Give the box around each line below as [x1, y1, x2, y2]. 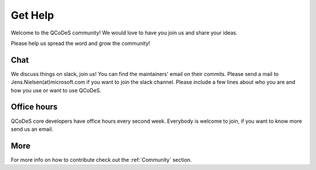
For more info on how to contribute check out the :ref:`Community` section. [11, 156, 193, 163]
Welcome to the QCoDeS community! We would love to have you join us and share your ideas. [11, 29, 238, 36]
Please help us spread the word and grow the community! [11, 40, 150, 47]
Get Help [11, 9, 54, 22]
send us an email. [11, 126, 54, 133]
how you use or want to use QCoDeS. [11, 86, 102, 93]
